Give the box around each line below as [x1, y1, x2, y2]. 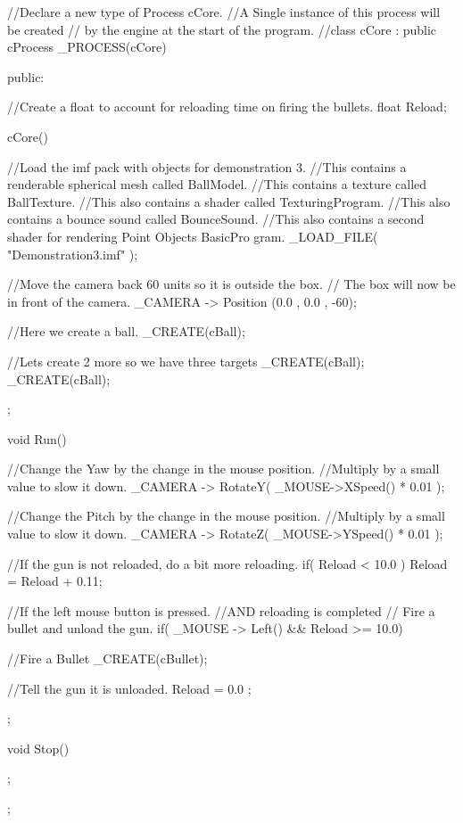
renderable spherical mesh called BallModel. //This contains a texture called [7, 175, 427, 193]
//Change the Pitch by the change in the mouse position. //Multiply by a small [7, 506, 445, 525]
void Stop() [7, 738, 70, 757]
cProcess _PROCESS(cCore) [7, 37, 167, 56]
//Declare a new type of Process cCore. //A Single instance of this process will [7, 3, 441, 21]
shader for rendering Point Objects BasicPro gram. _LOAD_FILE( [7, 226, 378, 245]
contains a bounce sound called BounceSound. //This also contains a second [7, 210, 425, 228]
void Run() [7, 429, 67, 448]
